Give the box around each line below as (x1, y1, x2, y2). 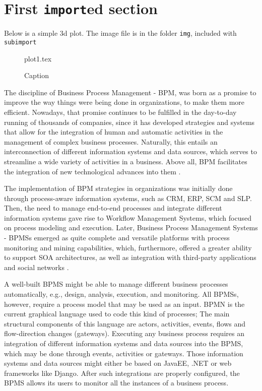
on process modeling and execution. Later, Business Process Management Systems (4, 222, 258, 233)
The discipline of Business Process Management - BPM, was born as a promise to (4, 87, 256, 97)
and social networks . (4, 262, 69, 272)
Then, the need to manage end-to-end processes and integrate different (4, 203, 222, 213)
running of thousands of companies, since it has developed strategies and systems (4, 116, 255, 127)
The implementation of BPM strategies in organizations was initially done (4, 183, 233, 193)
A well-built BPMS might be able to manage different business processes (4, 279, 228, 289)
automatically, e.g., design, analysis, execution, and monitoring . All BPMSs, (4, 289, 239, 299)
